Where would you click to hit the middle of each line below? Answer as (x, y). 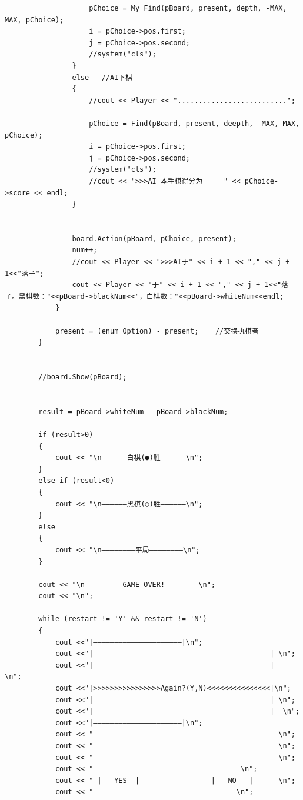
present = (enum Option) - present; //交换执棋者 (157, 331)
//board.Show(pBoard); (83, 377)
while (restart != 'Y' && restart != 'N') (123, 619)
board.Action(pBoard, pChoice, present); (154, 239)
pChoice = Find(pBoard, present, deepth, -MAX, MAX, (194, 123)
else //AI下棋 (102, 77)
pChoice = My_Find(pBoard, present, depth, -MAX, (188, 8)
